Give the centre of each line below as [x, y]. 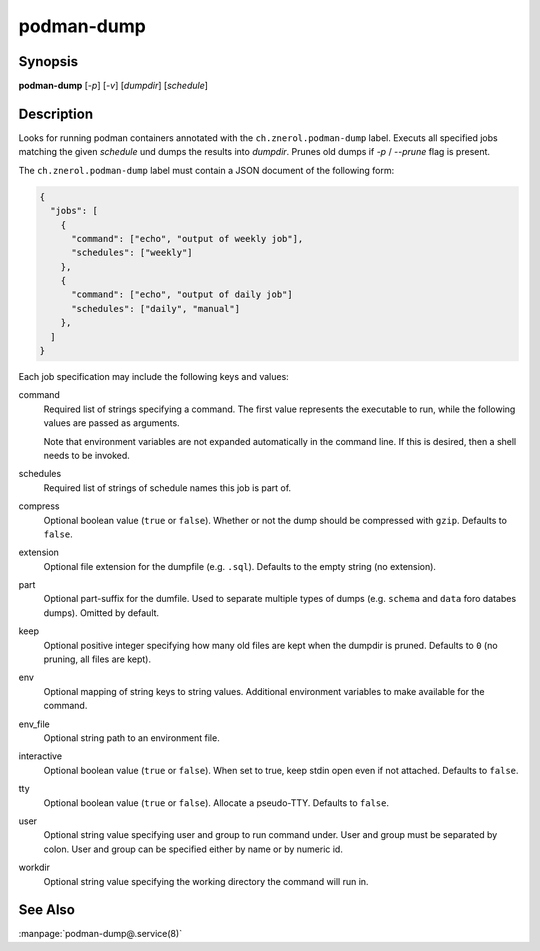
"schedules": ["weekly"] [132, 253]
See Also [46, 910]
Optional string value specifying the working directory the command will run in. [206, 881]
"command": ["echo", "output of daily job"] [182, 294]
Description [56, 113]
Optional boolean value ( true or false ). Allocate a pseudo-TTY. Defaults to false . [216, 802]
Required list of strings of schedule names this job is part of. [167, 487]
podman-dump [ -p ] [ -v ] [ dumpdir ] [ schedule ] [113, 86]
